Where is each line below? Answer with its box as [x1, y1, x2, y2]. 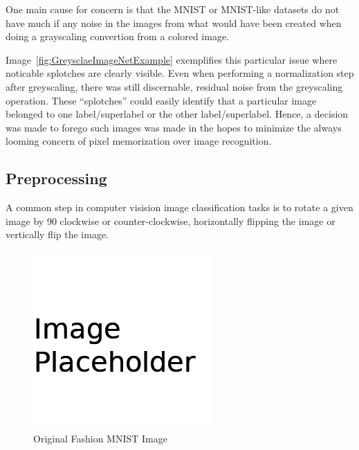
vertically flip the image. [6, 227, 109, 242]
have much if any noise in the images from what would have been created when [6, 15, 342, 30]
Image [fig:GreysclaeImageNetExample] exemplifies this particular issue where [6, 52, 338, 66]
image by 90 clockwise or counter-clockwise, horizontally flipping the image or [6, 213, 335, 228]
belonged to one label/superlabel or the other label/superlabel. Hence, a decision [6, 107, 349, 121]
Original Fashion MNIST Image [33, 431, 167, 445]
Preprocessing [6, 168, 107, 189]
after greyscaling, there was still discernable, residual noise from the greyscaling [6, 79, 343, 93]
